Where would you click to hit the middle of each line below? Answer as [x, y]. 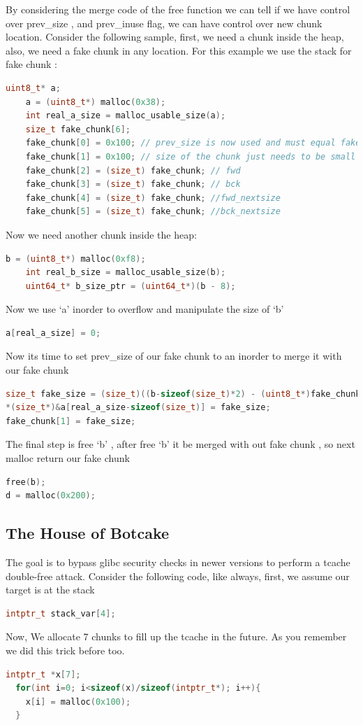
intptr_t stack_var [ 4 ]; [61, 613]
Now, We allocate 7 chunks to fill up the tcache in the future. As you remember [176, 636]
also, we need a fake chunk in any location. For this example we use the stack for [179, 50]
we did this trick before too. [65, 650]
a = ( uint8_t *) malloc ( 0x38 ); [96, 102]
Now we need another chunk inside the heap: [101, 234]
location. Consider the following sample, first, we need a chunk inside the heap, [175, 37]
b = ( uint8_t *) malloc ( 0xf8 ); [76, 259]
